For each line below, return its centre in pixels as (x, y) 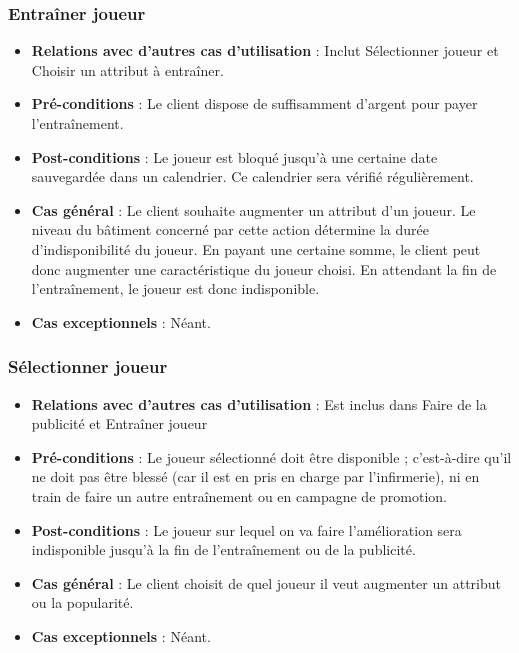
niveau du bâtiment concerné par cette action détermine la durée (230, 229)
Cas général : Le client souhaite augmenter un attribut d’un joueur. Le (253, 209)
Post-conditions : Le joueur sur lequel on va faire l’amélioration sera (246, 529)
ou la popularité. (82, 602)
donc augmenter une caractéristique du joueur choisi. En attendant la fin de (264, 268)
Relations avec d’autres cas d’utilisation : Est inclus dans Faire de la (259, 403)
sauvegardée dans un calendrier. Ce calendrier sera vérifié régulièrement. (252, 176)
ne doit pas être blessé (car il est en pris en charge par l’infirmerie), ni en (255, 476)
